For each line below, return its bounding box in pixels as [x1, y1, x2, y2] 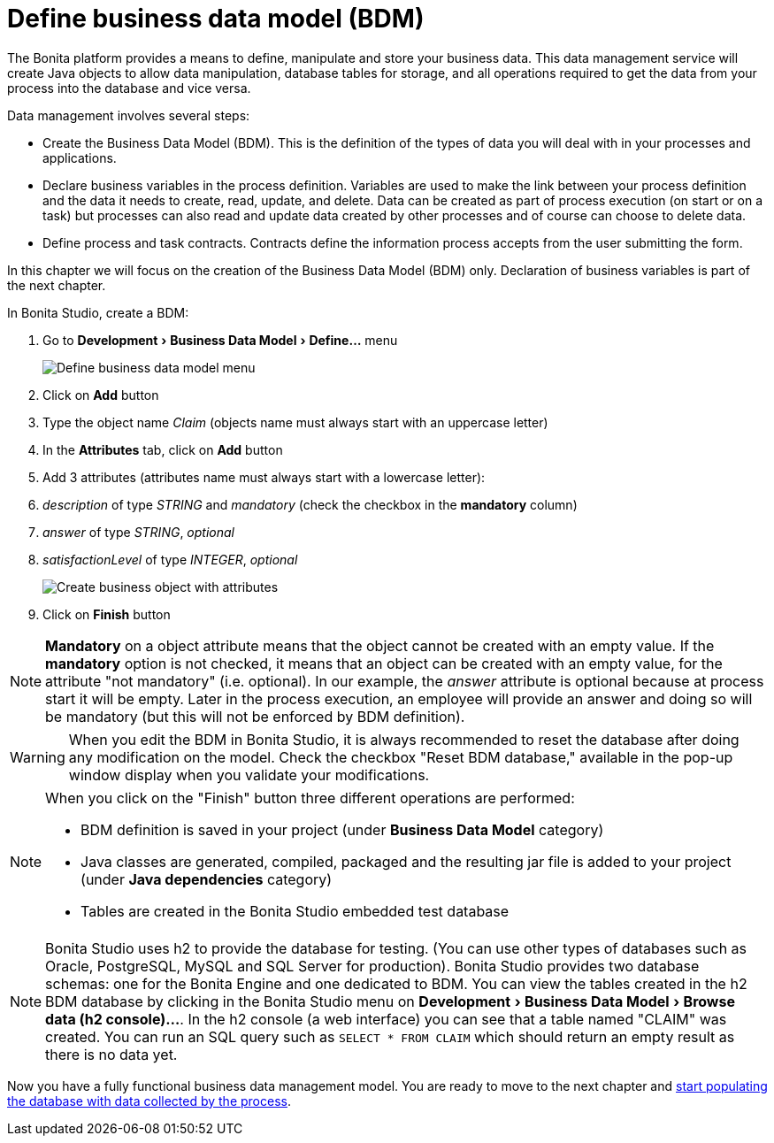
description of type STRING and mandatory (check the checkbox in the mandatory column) [42, 496, 578, 512]
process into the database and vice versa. [7, 80, 251, 96]
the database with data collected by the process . [7, 1093, 291, 1108]
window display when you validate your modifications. [68, 765, 430, 784]
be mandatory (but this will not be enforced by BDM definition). [45, 707, 465, 725]
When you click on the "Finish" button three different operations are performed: [45, 788, 575, 807]
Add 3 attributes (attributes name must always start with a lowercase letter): [42, 469, 486, 485]
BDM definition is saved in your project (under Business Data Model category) [80, 820, 604, 839]
